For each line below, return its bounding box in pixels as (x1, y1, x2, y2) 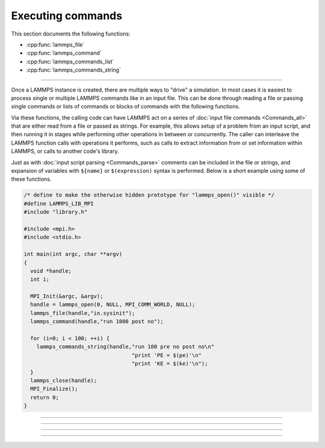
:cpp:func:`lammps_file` (26, 41, 85, 48)
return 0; (30, 394, 60, 400)
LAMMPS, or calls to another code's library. (11, 148, 119, 155)
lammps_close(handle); (30, 377, 97, 384)
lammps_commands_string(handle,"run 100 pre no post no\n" (36, 343, 215, 350)
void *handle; (30, 267, 72, 274)
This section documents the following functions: (11, 30, 131, 37)
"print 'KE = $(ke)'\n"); (131, 360, 208, 367)
